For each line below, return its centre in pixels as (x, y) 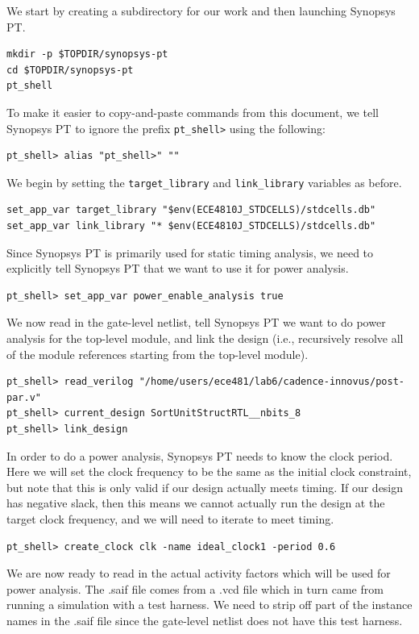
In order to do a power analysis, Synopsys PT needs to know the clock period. (200, 455)
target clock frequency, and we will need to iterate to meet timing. (170, 518)
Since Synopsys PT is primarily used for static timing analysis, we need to (190, 252)
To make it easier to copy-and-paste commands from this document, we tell (193, 112)
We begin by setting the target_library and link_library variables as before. (204, 182)
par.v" (24, 397)
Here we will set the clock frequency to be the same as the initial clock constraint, (209, 471)
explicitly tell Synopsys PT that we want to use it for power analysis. (178, 268)
